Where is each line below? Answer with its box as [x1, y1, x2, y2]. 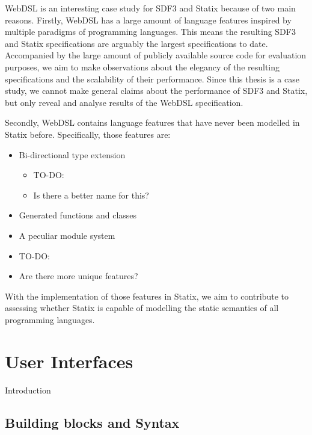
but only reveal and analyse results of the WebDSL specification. [5, 96, 243, 108]
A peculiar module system [19, 229, 115, 241]
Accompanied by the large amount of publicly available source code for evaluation [5, 49, 307, 61]
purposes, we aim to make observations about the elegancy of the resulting [5, 60, 280, 73]
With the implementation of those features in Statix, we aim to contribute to [5, 289, 289, 302]
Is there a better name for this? [33, 188, 149, 201]
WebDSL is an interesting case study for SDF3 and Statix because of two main [5, 2, 296, 14]
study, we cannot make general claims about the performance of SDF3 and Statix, [5, 84, 308, 97]
